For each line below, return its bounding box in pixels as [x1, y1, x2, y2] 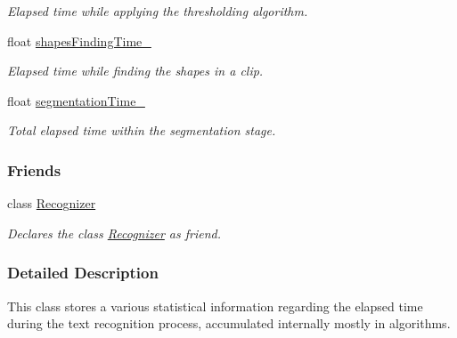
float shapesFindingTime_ [7, 31, 151, 50]
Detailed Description [7, 262, 159, 284]
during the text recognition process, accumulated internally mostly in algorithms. [7, 314, 451, 333]
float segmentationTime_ [7, 91, 145, 109]
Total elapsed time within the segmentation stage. [7, 121, 276, 140]
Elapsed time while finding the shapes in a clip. [7, 61, 264, 80]
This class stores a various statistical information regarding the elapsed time [7, 296, 423, 315]
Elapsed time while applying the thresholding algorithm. [7, 2, 308, 20]
